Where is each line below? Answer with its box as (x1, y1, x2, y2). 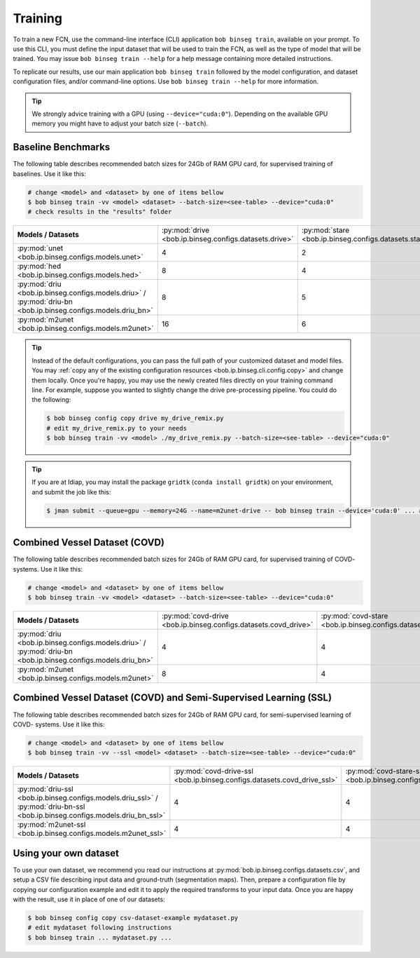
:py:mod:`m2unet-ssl (17, 820, 86, 830)
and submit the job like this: (31, 487, 111, 496)
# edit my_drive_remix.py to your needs (46, 424, 187, 432)
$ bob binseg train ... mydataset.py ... (27, 933, 172, 941)
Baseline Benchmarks (13, 141, 111, 154)
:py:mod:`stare (301, 225, 350, 235)
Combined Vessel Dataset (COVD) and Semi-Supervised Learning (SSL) (13, 691, 332, 704)
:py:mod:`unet (17, 243, 64, 253)
